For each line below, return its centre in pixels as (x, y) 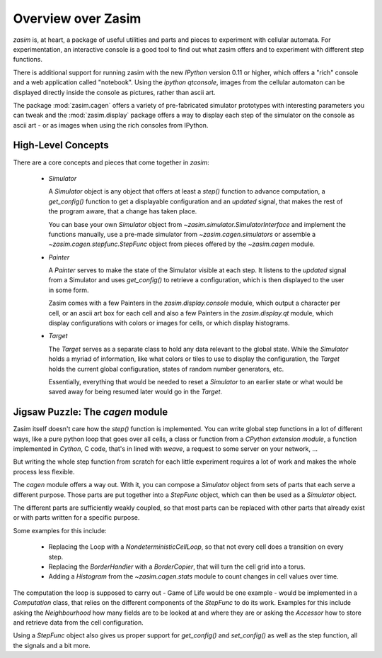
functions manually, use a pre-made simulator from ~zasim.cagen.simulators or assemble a (182, 234)
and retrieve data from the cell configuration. (79, 622)
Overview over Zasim (77, 18)
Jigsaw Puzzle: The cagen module (91, 412)
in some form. (69, 290)
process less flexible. (44, 472)
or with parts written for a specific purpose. (76, 518)
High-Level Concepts (61, 145)
